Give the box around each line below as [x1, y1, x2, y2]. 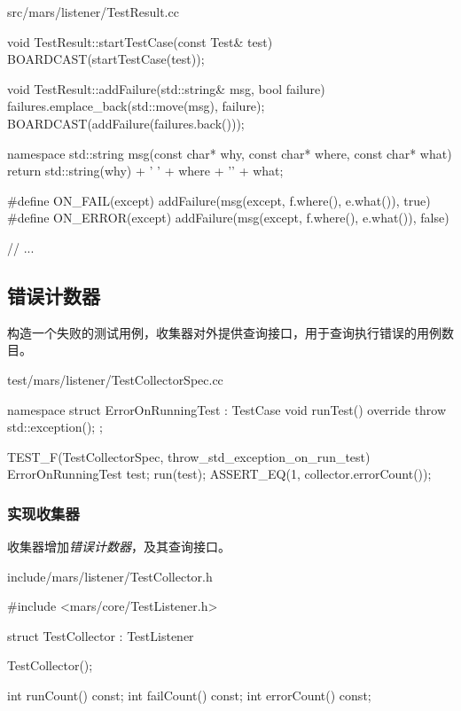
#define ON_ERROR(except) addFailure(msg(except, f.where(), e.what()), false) [7, 208, 449, 227]
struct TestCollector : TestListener [7, 626, 194, 645]
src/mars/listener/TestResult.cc [7, 3, 179, 20]
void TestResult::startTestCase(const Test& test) [7, 32, 273, 51]
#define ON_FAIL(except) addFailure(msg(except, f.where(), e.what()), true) [7, 191, 431, 209]
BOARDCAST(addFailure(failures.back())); [7, 113, 245, 132]
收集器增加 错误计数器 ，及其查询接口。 [7, 537, 230, 556]
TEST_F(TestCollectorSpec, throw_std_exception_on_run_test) [7, 447, 371, 465]
